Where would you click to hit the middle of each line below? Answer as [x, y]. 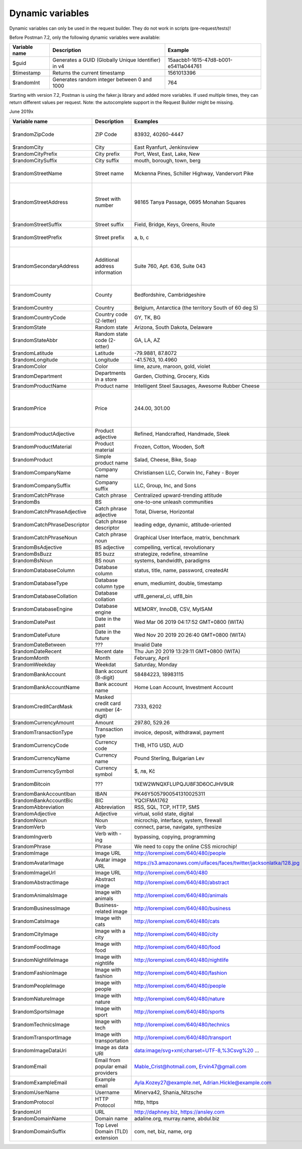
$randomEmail [30, 1066]
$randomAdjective [34, 814]
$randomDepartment [37, 376]
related [103, 911]
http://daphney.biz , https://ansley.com [179, 1112]
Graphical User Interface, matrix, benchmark [187, 537]
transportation [112, 1041]
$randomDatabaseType [40, 583]
